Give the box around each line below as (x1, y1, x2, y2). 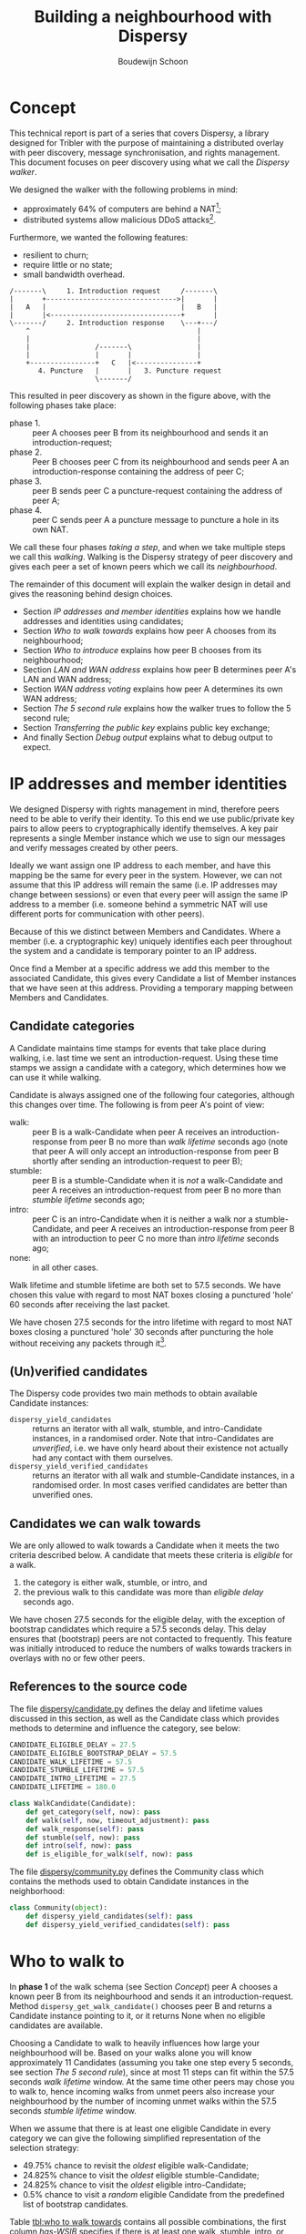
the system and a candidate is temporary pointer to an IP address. (9, 945, 257, 956)
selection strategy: (9, 2142, 79, 2153)
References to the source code (9, 1679, 188, 1695)
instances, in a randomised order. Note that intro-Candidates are (32, 1433, 274, 1444)
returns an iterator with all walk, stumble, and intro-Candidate (32, 1423, 262, 1434)
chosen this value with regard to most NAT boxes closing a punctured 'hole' (9, 1289, 294, 1300)
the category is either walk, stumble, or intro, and (22, 1577, 208, 1588)
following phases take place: (9, 400, 117, 411)
